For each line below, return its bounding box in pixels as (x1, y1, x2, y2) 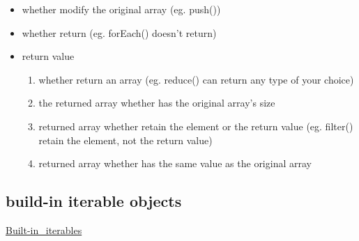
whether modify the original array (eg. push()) (22, 2, 221, 16)
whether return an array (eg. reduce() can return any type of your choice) (38, 72, 354, 86)
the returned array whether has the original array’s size (38, 95, 275, 110)
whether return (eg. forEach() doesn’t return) (22, 25, 217, 40)
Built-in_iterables (6, 222, 82, 237)
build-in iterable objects (6, 190, 182, 212)
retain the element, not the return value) (38, 132, 213, 147)
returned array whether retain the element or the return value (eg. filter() (38, 118, 353, 133)
